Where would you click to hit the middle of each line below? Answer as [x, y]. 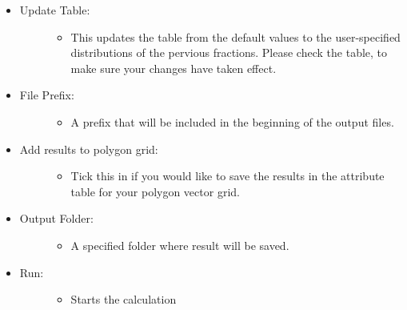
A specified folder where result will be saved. [180, 245]
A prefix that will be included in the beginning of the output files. [232, 121]
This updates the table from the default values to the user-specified [235, 36]
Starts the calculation [124, 299]
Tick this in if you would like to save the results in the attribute [227, 176]
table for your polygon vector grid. [155, 191]
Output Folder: [56, 218]
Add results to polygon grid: [89, 149]
